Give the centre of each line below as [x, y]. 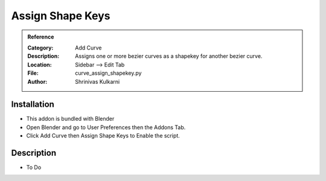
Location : [40, 65]
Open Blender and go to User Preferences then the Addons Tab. [106, 127]
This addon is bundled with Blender [70, 119]
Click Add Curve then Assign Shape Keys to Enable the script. [103, 136]
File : [33, 73]
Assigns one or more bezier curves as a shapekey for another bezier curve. [169, 56]
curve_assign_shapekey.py [108, 73]
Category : [40, 48]
